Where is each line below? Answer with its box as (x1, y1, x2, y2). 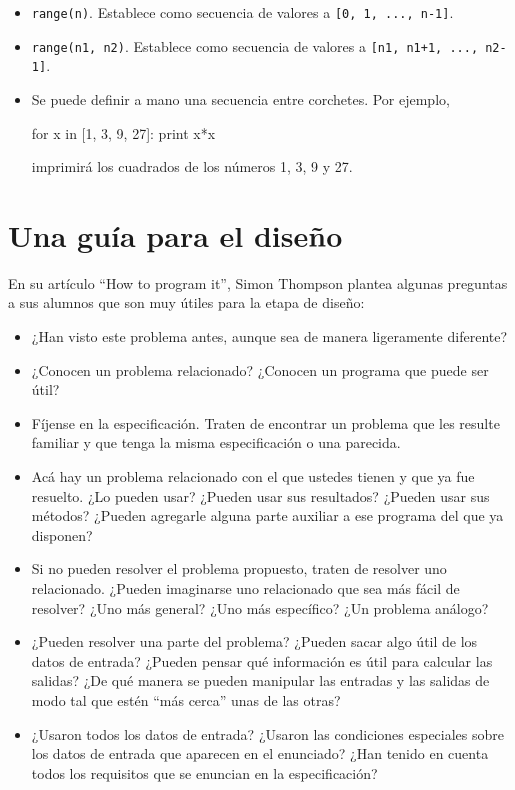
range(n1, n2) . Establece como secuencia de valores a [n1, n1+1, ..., (31, 35, 479, 56)
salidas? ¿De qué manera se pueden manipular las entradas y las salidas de (31, 670, 490, 691)
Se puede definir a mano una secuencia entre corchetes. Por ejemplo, (31, 88, 450, 109)
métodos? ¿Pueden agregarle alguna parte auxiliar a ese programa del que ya (31, 505, 504, 526)
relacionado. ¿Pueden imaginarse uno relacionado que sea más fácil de (31, 578, 460, 598)
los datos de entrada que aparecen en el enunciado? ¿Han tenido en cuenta (31, 743, 489, 764)
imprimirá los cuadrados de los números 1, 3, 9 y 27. (31, 156, 353, 177)
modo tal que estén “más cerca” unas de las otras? (31, 689, 341, 710)
